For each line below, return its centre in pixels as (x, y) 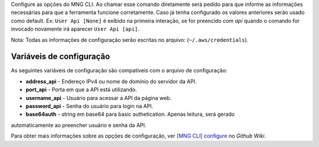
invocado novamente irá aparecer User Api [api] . (75, 29)
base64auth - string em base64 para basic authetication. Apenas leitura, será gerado (130, 114)
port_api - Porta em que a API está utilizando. (81, 90)
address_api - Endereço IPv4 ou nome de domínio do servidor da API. (111, 81)
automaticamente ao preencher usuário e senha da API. (79, 125)
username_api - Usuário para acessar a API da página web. (99, 98)
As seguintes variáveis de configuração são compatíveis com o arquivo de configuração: (119, 71)
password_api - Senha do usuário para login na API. (89, 106)
